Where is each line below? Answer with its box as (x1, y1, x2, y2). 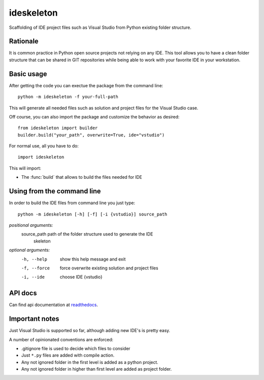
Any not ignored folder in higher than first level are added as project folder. (21, 366, 172, 372)
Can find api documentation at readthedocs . (9, 302, 98, 308)
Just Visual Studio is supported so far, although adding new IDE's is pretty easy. (9, 328, 171, 333)
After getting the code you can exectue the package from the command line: (9, 82, 163, 88)
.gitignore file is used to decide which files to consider (21, 345, 131, 351)
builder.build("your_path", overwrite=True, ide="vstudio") (18, 132, 165, 138)
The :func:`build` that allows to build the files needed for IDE (21, 174, 143, 180)
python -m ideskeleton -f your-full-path (18, 94, 118, 100)
